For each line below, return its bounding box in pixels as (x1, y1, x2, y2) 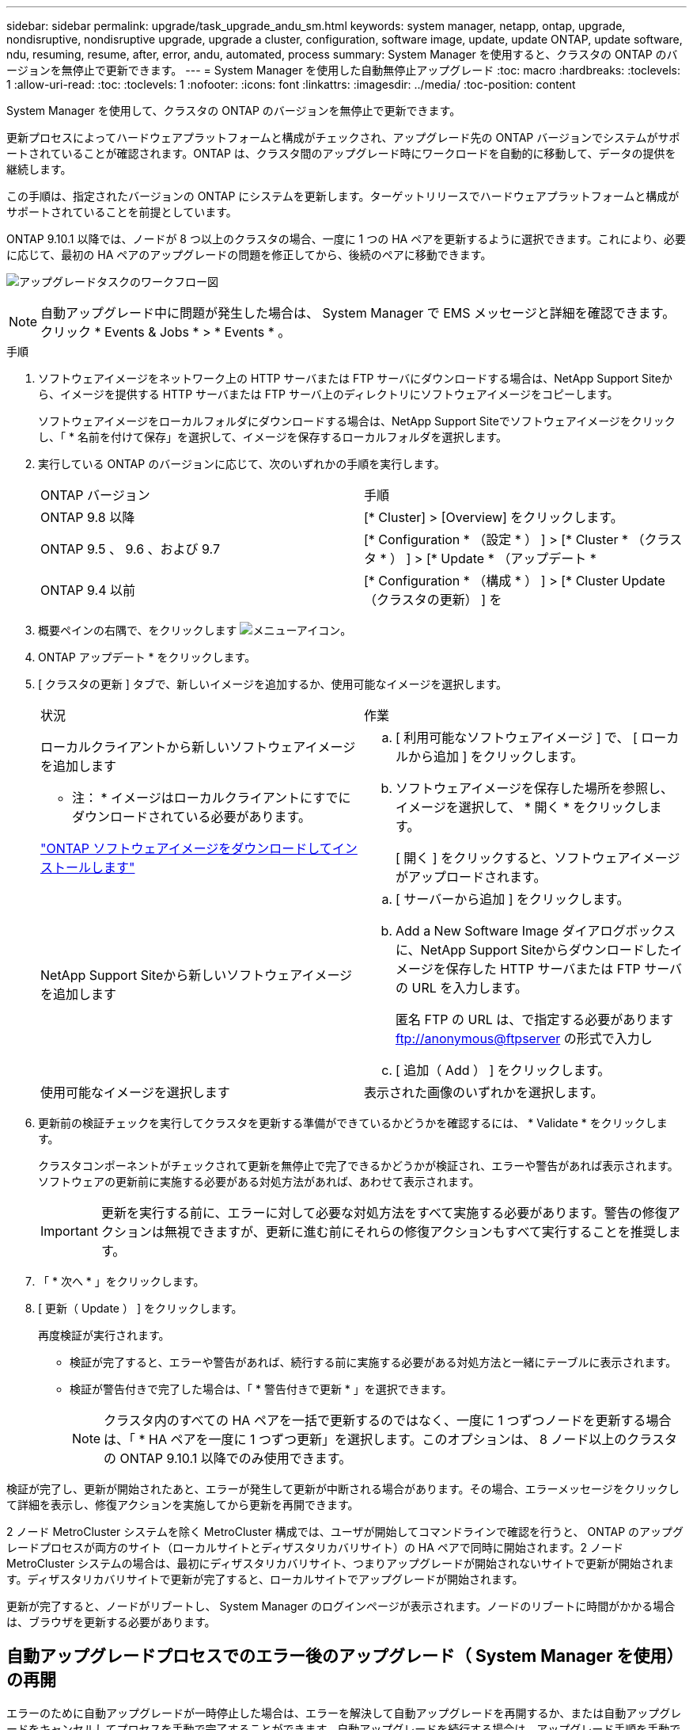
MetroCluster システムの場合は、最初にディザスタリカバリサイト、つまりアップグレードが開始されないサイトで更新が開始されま (6, 1557, 675, 1570)
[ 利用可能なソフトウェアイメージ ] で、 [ (396, 730, 638, 745)
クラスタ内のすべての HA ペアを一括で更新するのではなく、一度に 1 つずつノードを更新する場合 (104, 1412, 672, 1428)
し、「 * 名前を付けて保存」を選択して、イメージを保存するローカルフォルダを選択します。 (38, 430, 508, 444)
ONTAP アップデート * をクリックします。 (38, 650, 256, 664)
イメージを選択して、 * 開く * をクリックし (396, 799, 649, 815)
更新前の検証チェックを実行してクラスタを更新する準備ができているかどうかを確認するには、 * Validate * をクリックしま (38, 1116, 668, 1130)
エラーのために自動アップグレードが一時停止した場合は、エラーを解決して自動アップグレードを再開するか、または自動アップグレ (6, 1705, 682, 1720)
